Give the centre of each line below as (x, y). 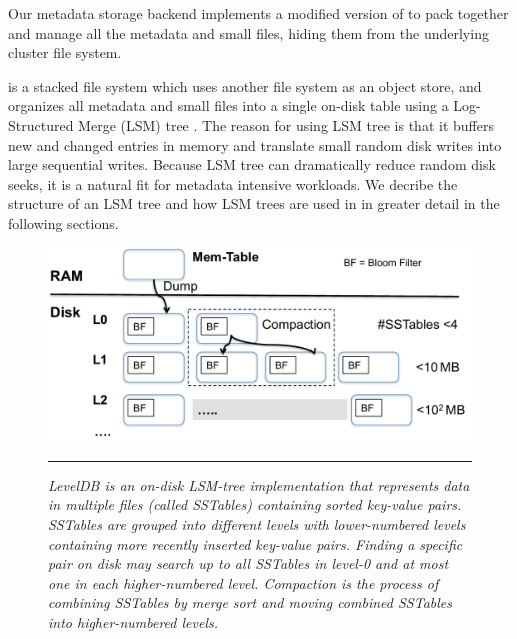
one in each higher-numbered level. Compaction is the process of (243, 582)
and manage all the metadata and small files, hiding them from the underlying (248, 32)
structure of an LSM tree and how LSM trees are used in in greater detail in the (254, 203)
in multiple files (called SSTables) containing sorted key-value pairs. (255, 504)
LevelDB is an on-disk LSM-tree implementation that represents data (259, 484)
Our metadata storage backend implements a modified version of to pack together (258, 13)
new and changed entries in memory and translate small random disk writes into (255, 144)
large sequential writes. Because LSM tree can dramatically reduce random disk (252, 164)
